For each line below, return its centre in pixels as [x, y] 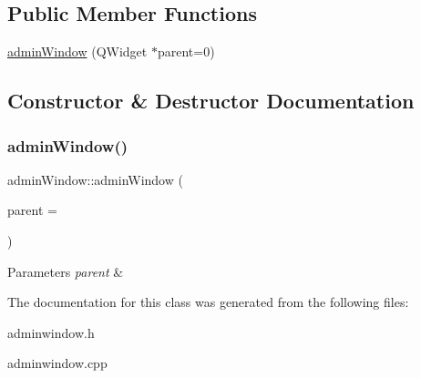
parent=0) [186, 51]
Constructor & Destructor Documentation [211, 101]
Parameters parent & [66, 271]
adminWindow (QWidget [77, 51]
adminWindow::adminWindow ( [95, 179]
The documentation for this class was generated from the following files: [208, 302]
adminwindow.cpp [57, 363]
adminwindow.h [51, 332]
